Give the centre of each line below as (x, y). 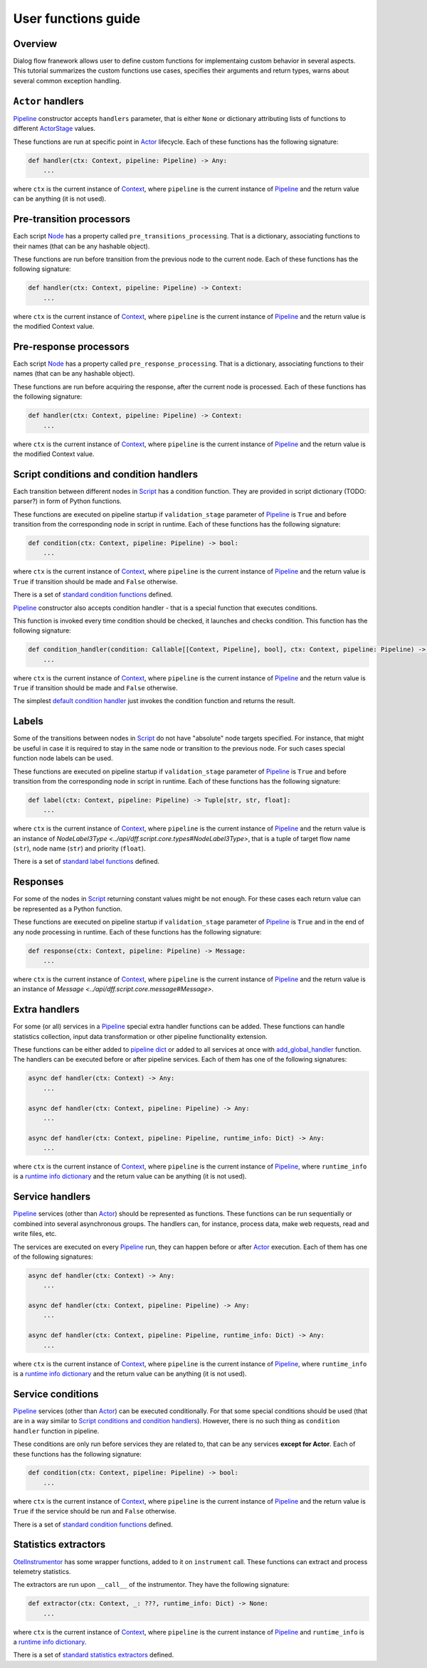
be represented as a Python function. (68, 909)
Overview (35, 44)
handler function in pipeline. (56, 1431)
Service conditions (56, 1394)
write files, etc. (35, 1234)
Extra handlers (46, 1009)
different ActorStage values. (54, 129)
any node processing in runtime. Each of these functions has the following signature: (137, 931)
